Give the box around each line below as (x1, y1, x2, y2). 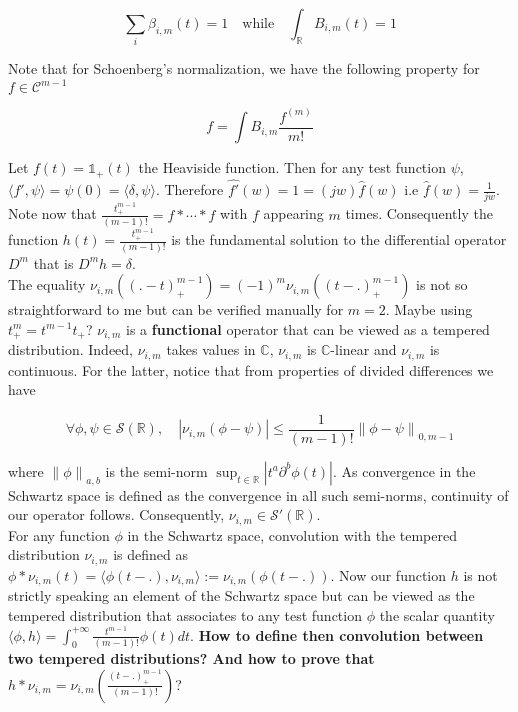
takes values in (166, 339, 256, 360)
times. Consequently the (345, 203, 493, 224)
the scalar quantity (379, 604, 495, 625)
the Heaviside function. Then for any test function (138, 157, 446, 178)
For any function (8, 524, 110, 545)
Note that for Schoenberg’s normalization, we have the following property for (8, 58, 480, 79)
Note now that (8, 203, 97, 224)
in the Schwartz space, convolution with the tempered (127, 524, 457, 545)
